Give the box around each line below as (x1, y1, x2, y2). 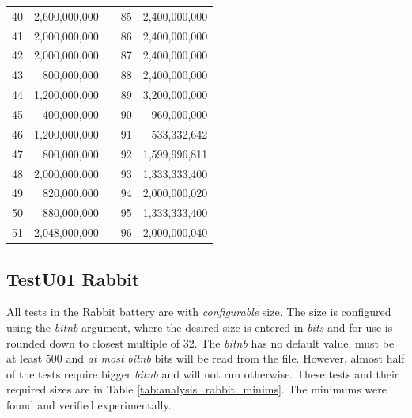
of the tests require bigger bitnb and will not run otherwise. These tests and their (6, 365, 399, 382)
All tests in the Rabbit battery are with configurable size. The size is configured (6, 303, 391, 320)
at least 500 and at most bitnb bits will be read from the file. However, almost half (6, 350, 405, 367)
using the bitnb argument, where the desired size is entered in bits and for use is (6, 318, 393, 335)
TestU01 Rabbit (6, 266, 140, 291)
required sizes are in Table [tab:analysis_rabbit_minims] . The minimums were (6, 381, 387, 397)
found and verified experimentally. (6, 396, 172, 412)
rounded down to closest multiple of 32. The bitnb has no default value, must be (6, 334, 395, 351)
